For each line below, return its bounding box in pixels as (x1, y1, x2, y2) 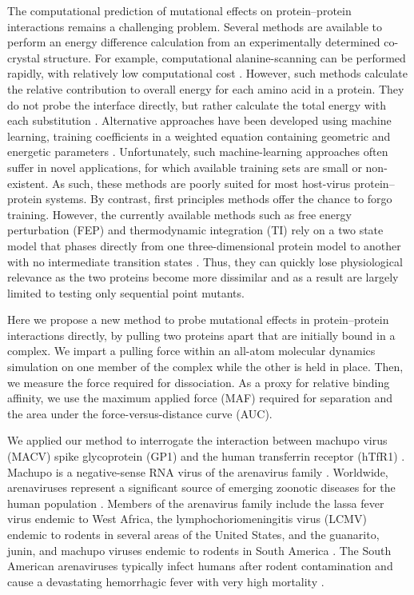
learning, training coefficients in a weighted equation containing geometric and (7, 127, 391, 144)
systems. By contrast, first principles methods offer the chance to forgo (46, 190, 392, 207)
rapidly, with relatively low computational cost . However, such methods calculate (7, 65, 408, 82)
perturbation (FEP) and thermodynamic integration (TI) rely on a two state (7, 222, 384, 238)
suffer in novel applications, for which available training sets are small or (7, 158, 362, 175)
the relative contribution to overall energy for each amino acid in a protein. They (7, 80, 404, 97)
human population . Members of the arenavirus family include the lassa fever (7, 494, 384, 511)
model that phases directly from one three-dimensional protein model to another (7, 237, 401, 254)
